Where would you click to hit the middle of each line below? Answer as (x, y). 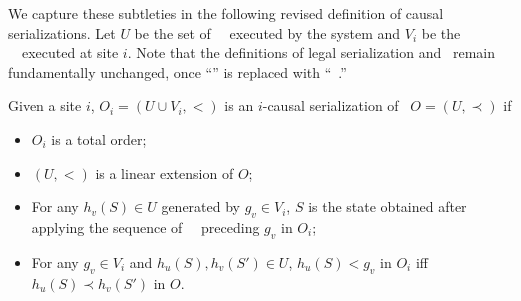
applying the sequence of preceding (145, 226)
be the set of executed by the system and (267, 32)
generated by (200, 206)
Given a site (45, 105)
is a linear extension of (164, 172)
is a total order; (99, 138)
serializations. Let (62, 32)
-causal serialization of (330, 105)
